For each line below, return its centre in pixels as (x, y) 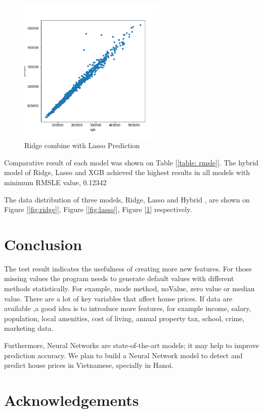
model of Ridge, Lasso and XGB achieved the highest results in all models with (127, 172)
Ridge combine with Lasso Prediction (82, 145)
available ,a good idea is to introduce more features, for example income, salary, (128, 308)
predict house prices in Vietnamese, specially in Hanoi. (89, 365)
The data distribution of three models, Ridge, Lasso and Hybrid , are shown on (127, 199)
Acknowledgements (72, 400)
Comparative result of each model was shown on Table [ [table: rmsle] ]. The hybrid (131, 162)
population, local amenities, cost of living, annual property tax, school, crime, (124, 318)
